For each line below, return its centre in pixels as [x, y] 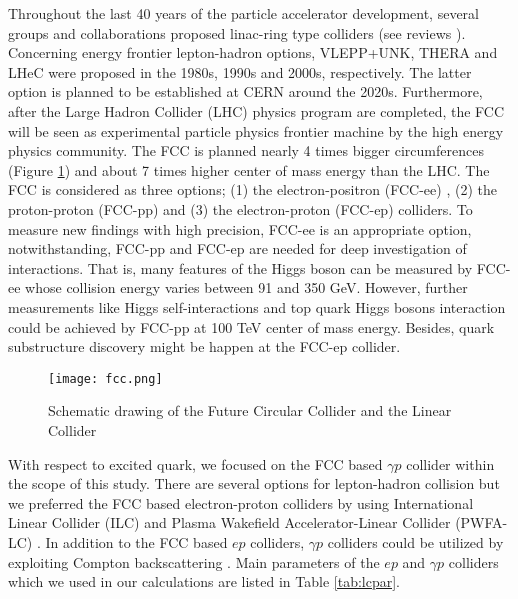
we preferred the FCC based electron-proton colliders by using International [241, 502]
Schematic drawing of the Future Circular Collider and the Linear [250, 410]
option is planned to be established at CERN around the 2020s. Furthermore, [245, 91]
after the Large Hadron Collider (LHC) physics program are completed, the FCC [256, 110]
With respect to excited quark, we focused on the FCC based [195, 463]
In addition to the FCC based [136, 541]
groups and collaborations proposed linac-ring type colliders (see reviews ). [237, 32]
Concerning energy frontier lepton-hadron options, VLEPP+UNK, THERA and [253, 52]
